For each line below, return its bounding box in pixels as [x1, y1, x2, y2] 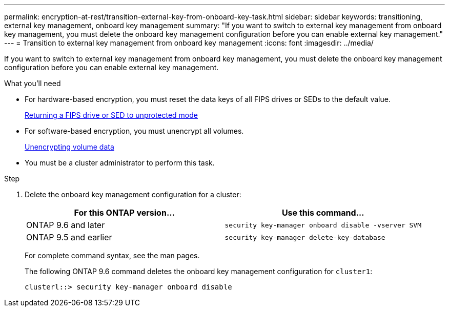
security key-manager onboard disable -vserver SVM [224, 221, 422, 229]
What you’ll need [4, 79, 61, 88]
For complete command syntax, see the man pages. [25, 251, 200, 260]
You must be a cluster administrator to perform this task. [25, 158, 215, 167]
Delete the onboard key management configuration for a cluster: [25, 190, 241, 199]
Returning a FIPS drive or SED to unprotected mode [25, 111, 198, 119]
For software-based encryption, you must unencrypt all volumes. [25, 127, 244, 135]
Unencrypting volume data [25, 142, 114, 151]
